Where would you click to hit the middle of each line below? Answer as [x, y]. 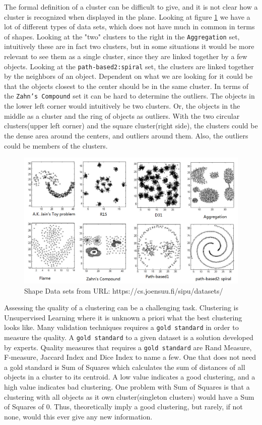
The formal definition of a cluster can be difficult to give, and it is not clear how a [131, 7]
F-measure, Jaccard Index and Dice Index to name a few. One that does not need [130, 357]
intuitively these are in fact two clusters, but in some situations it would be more [129, 46]
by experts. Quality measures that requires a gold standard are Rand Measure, [128, 347]
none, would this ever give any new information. [78, 416]
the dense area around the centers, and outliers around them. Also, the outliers [126, 135]
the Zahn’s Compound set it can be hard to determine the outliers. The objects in [129, 96]
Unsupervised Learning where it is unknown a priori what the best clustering [123, 317]
